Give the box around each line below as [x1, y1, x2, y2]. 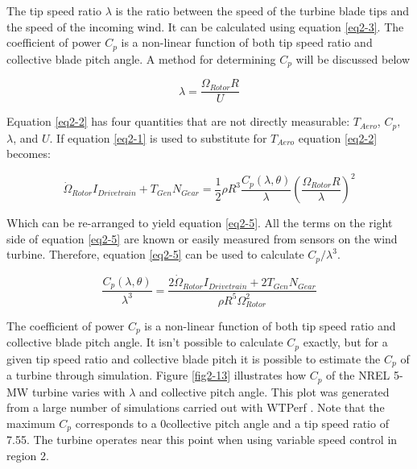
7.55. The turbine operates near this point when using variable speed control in [6, 431, 398, 448]
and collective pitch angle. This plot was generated [139, 383, 390, 400]
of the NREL [326, 367, 390, 384]
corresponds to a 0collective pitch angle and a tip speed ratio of [75, 415, 389, 432]
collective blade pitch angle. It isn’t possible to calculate [6, 334, 283, 351]
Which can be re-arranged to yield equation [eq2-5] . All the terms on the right [6, 214, 393, 231]
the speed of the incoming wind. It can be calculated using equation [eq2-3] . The [6, 18, 404, 35]
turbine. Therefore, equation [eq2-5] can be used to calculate [6, 246, 304, 263]
